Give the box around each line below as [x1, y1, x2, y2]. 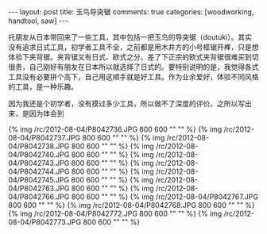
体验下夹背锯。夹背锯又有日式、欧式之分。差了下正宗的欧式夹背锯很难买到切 [8, 52, 259, 61]
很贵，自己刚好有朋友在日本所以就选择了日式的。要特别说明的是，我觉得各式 [8, 62, 259, 71]
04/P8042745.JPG [8, 175, 70, 184]
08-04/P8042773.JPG [8, 217, 82, 227]
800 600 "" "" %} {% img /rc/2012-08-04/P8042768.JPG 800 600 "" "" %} [8, 201, 256, 209]
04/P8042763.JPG [8, 184, 70, 193]
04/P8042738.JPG [8, 141, 70, 151]
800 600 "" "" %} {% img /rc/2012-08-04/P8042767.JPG [71, 192, 258, 201]
